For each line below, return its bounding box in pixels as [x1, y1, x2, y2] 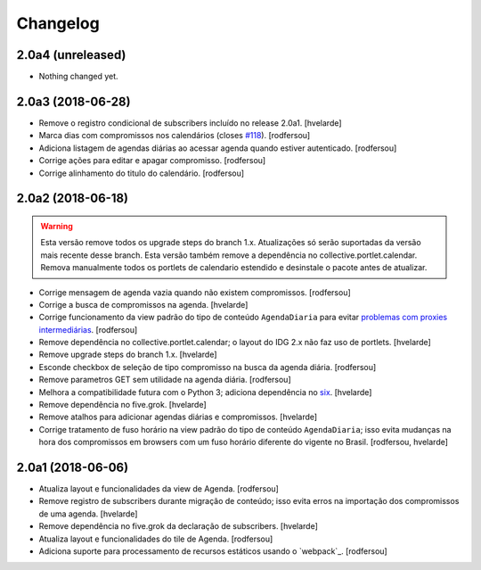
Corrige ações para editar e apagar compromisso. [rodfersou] [38, 155, 266, 166]
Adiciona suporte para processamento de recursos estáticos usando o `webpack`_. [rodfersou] [38, 546, 387, 557]
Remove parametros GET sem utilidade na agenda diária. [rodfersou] [38, 375, 291, 385]
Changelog [16, 13, 100, 33]
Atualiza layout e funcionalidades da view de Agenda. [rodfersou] [38, 483, 280, 494]
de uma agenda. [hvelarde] [38, 508, 138, 519]
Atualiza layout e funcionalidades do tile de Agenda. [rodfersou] [38, 533, 273, 544]
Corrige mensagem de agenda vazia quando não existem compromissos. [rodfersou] [38, 286, 351, 298]
